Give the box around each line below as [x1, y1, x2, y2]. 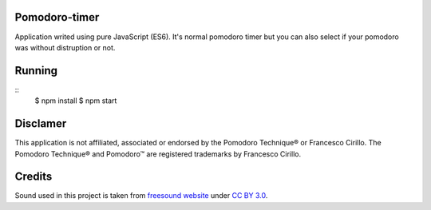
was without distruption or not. [14, 42, 116, 52]
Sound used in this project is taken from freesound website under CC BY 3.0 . [14, 191, 268, 200]
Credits [14, 170, 53, 184]
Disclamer [14, 117, 67, 131]
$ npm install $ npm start [34, 96, 117, 105]
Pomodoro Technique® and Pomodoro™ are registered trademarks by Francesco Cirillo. [14, 149, 302, 159]
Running [14, 64, 58, 77]
